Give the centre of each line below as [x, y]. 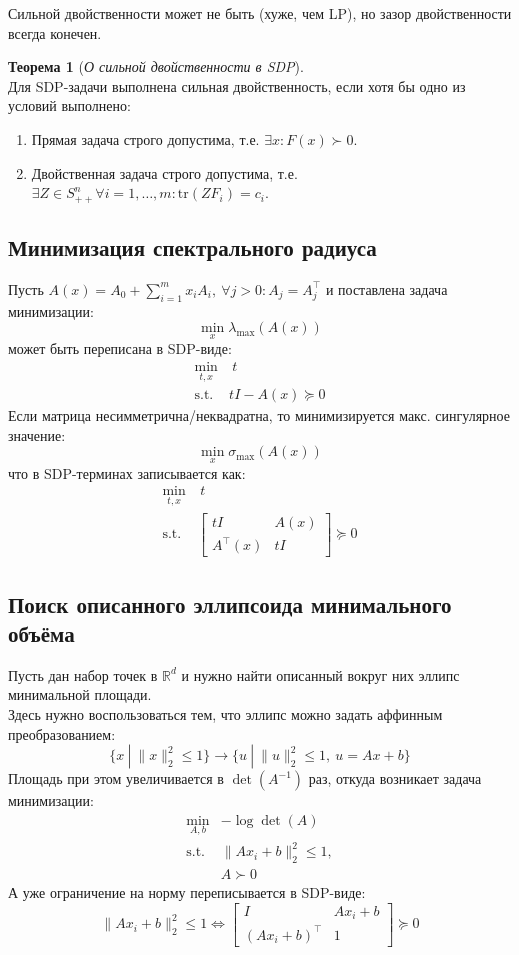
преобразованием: [62, 733]
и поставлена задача [386, 288]
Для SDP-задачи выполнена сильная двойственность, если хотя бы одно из [237, 85]
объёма [41, 632]
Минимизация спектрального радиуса [192, 247]
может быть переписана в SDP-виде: [120, 348]
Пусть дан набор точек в [83, 674]
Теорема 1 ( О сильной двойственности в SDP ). [156, 66]
